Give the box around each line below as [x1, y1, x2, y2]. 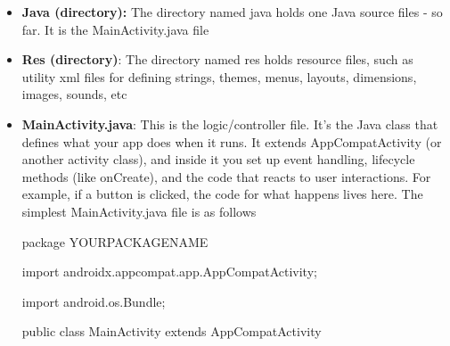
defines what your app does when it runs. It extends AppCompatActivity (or [21, 132, 442, 151]
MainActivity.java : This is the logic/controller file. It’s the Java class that [21, 114, 438, 133]
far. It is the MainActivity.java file [21, 20, 209, 38]
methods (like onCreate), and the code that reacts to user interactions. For [21, 167, 431, 185]
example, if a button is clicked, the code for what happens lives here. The [21, 185, 423, 203]
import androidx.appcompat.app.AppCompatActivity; [21, 262, 317, 281]
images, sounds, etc [21, 85, 127, 103]
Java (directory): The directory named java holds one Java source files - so [21, 3, 443, 21]
